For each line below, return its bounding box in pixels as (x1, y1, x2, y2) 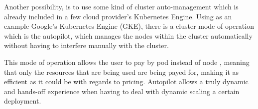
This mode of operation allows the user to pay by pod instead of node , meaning (4, 56, 250, 67)
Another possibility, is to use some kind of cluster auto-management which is (4, 1, 239, 11)
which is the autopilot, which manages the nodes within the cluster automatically (4, 30, 253, 41)
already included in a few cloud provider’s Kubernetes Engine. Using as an (4, 11, 232, 21)
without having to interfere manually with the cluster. (4, 40, 169, 51)
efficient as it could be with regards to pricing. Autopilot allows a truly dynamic (4, 76, 249, 87)
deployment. (4, 96, 41, 106)
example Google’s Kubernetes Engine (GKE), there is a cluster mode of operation (4, 21, 254, 31)
